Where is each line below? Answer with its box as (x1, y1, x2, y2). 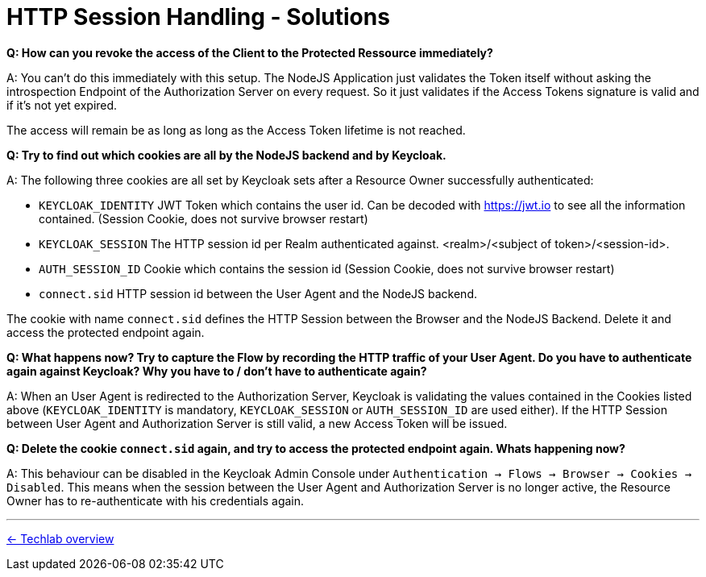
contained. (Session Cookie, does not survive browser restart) (39, 211, 368, 226)
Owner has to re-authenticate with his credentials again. (6, 493, 305, 508)
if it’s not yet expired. (6, 98, 118, 112)
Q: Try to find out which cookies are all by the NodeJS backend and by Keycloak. (6, 147, 446, 162)
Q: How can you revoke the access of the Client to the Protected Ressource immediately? (6, 45, 493, 60)
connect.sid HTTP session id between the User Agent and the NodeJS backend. (39, 286, 477, 301)
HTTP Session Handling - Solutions (6, 3, 390, 31)
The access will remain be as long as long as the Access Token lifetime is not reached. (6, 122, 466, 137)
